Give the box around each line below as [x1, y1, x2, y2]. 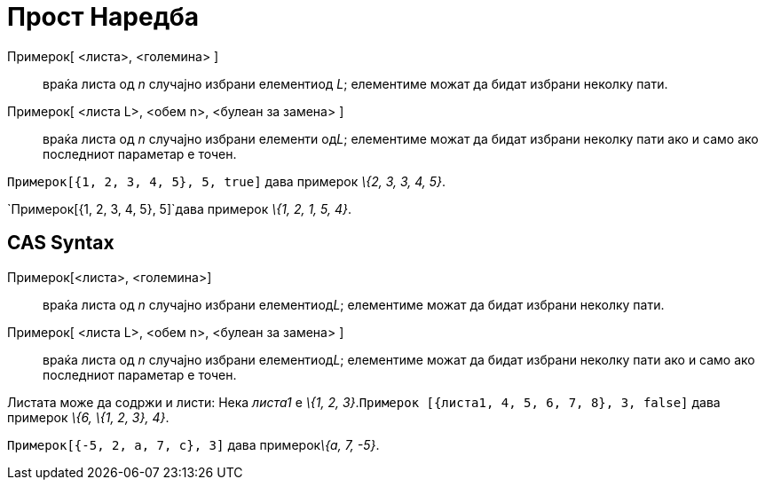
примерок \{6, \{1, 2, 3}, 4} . [7, 409, 170, 425]
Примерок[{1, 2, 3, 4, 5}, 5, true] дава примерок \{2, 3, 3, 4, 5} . [7, 173, 446, 189]
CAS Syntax [7, 232, 114, 255]
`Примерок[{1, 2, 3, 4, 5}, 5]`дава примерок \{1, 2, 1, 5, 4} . [7, 200, 352, 216]
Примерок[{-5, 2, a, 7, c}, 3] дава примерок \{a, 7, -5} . [7, 436, 380, 452]
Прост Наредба [7, 2, 199, 32]
